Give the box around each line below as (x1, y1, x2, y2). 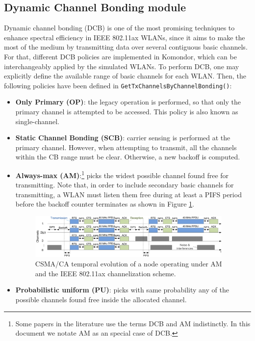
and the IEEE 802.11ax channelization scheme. (35, 268, 176, 278)
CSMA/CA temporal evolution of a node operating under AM (35, 259, 222, 269)
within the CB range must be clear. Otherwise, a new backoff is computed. (15, 152, 240, 162)
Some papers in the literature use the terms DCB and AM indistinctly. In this (15, 318, 251, 328)
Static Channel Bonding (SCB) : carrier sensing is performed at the (15, 132, 230, 143)
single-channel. (15, 116, 59, 126)
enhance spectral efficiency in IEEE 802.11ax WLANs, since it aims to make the (4, 32, 245, 42)
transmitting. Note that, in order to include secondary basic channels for (15, 180, 234, 190)
